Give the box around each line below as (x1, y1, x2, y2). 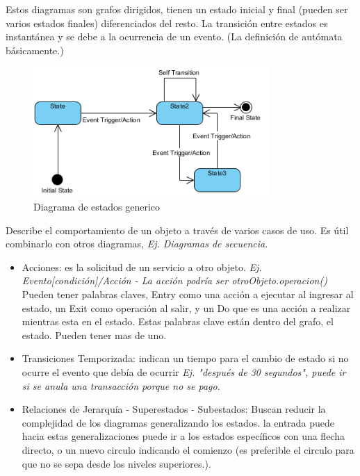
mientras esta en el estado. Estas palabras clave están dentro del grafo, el (22, 314, 334, 329)
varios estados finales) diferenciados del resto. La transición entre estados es (6, 15, 328, 30)
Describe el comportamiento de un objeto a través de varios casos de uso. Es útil (6, 222, 349, 237)
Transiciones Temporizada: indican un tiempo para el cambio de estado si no (22, 351, 349, 366)
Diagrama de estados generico (33, 199, 161, 214)
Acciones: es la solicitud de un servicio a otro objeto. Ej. (22, 259, 262, 274)
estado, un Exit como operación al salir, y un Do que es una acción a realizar (22, 300, 351, 315)
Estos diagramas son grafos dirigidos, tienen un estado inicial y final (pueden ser (6, 2, 348, 16)
